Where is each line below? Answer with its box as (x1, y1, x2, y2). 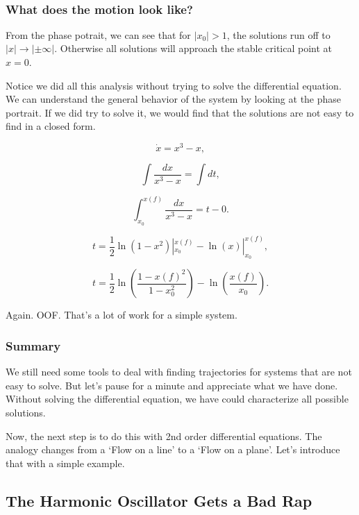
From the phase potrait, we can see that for (6, 27, 191, 42)
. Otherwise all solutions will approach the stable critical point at (54, 41, 333, 56)
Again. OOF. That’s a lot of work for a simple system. (6, 307, 237, 322)
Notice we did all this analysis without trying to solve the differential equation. (6, 78, 342, 92)
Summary (6, 337, 61, 354)
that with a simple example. (6, 455, 125, 470)
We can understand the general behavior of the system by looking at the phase (6, 92, 342, 106)
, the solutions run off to (226, 27, 331, 42)
